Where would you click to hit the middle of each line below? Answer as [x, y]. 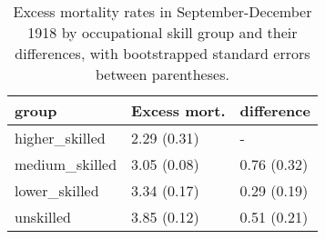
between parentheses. [162, 74]
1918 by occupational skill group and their [162, 32]
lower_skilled [57, 190]
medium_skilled [66, 164]
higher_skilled [60, 138]
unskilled [43, 217]
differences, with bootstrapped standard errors [162, 53]
